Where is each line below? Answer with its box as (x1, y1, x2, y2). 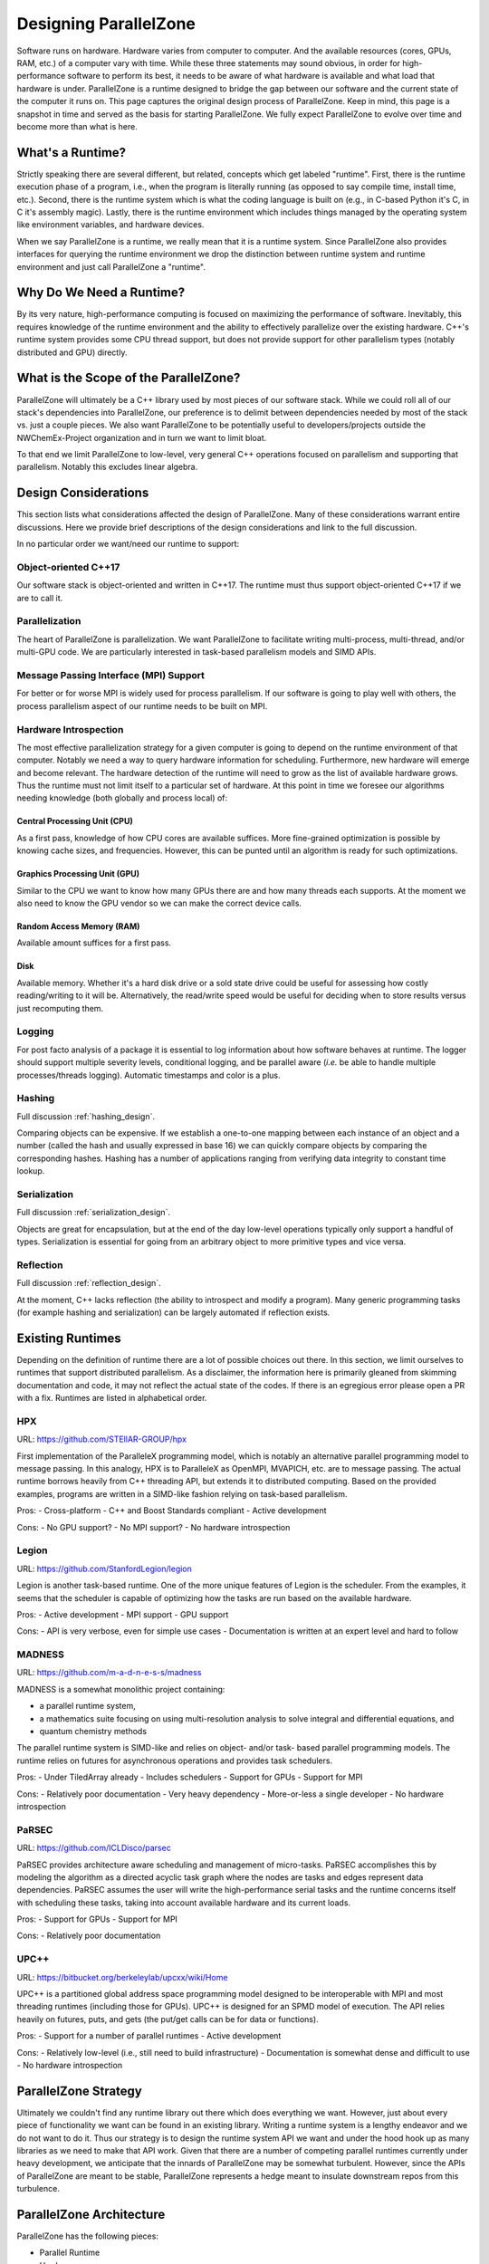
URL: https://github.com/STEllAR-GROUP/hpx (16, 1434, 187, 1444)
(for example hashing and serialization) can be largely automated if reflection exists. (16, 1307, 331, 1318)
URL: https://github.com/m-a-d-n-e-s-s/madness (16, 1667, 202, 1678)
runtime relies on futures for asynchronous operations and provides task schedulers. (16, 1755, 333, 1766)
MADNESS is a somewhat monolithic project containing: (16, 1684, 225, 1694)
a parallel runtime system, (39, 1701, 136, 1712)
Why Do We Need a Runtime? (16, 285, 186, 301)
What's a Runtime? (16, 145, 127, 160)
